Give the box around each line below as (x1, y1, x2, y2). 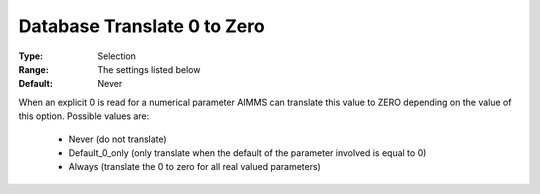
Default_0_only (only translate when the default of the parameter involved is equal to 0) (68, 146, 427, 159)
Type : (18, 50, 44, 62)
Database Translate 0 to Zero (18, 15, 265, 37)
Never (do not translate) (68, 133, 167, 145)
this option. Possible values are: (18, 110, 150, 122)
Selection (97, 50, 137, 62)
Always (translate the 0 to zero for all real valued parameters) (68, 161, 322, 173)
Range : (18, 63, 49, 75)
